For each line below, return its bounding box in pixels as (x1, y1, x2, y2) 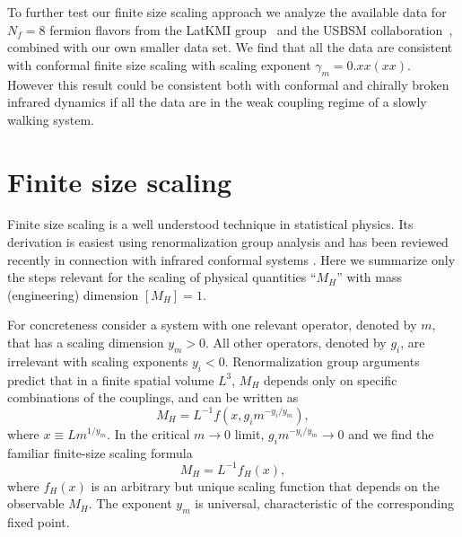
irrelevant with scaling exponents (7, 351, 188, 370)
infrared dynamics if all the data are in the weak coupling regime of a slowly (7, 92, 427, 111)
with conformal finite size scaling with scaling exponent (7, 55, 311, 74)
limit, (234, 424, 265, 443)
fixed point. (7, 513, 70, 532)
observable (7, 494, 65, 513)
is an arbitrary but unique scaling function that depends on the (91, 476, 440, 495)
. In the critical (107, 424, 190, 443)
